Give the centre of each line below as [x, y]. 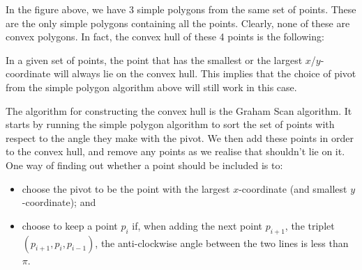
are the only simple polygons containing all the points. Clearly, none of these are [178, 23]
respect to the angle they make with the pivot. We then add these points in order [180, 137]
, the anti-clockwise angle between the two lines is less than [222, 243]
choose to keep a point [70, 225]
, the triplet [310, 225]
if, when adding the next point [197, 225]
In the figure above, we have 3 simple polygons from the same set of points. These [181, 9]
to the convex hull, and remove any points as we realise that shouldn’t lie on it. [175, 151]
